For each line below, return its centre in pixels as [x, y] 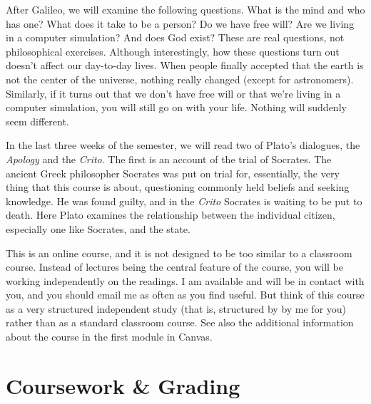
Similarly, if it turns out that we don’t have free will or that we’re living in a [173, 93]
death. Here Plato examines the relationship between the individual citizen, [171, 215]
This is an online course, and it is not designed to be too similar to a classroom [179, 253]
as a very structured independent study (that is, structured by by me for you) [176, 308]
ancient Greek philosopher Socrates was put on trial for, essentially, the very [173, 173]
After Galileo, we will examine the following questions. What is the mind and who [185, 9]
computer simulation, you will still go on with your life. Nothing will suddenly [176, 107]
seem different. [37, 121]
